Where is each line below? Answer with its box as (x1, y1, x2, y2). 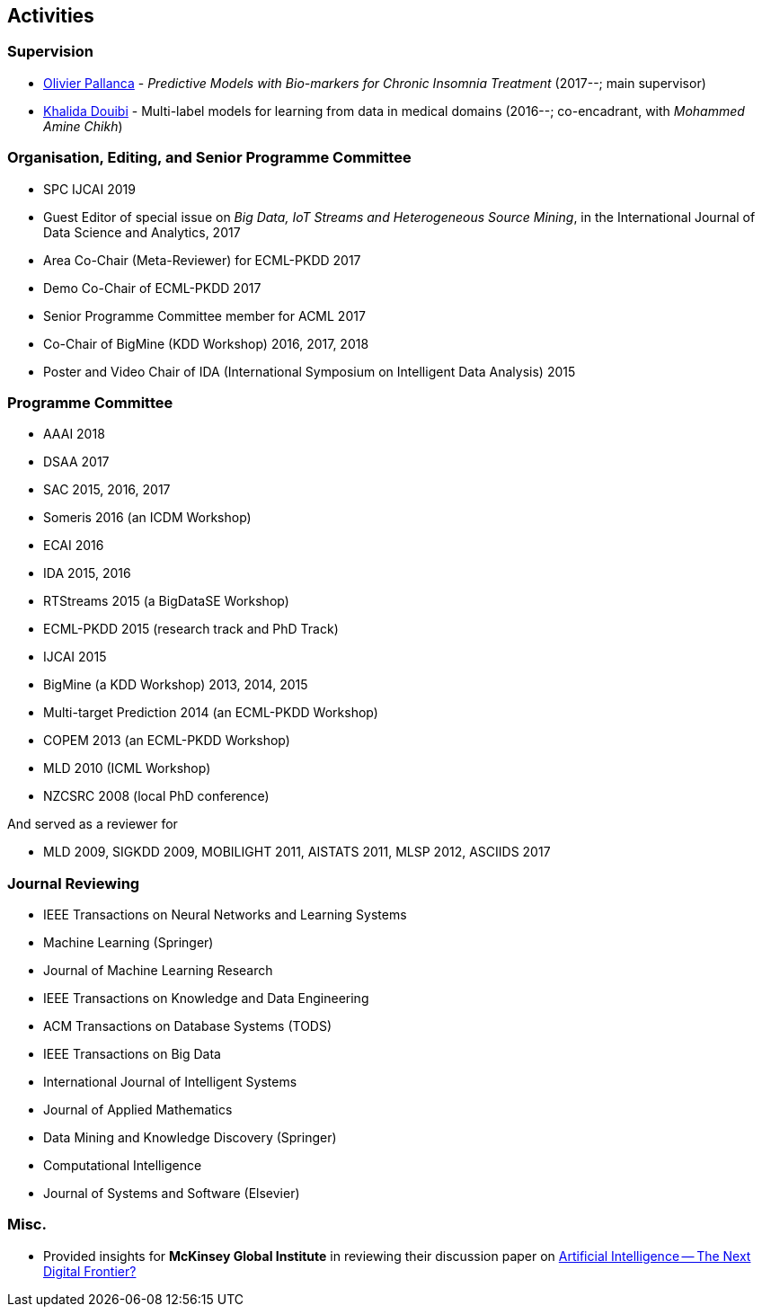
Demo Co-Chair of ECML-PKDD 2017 (43, 280, 261, 296)
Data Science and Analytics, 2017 (43, 224, 241, 240)
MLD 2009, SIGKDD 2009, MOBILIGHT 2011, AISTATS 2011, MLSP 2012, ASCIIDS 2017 (43, 844, 551, 860)
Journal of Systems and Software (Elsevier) (43, 1185, 300, 1202)
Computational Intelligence (43, 1158, 202, 1174)
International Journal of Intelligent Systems (43, 1074, 297, 1090)
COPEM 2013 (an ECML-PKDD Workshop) (43, 732, 290, 749)
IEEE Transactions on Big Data (43, 1046, 221, 1062)
